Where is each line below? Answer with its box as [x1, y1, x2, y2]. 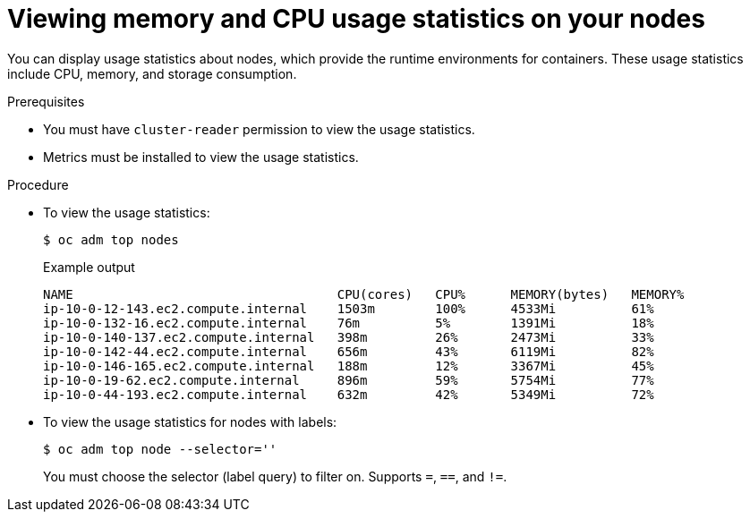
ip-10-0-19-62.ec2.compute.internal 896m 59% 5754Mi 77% [43, 372, 654, 387]
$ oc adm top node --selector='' [43, 441, 277, 456]
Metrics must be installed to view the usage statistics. [43, 149, 359, 165]
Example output [43, 259, 135, 275]
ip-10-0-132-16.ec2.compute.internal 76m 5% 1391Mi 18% [43, 315, 654, 330]
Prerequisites [7, 93, 85, 109]
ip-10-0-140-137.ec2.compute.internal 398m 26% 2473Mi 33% [43, 329, 654, 345]
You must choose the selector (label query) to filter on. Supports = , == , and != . [43, 468, 507, 484]
